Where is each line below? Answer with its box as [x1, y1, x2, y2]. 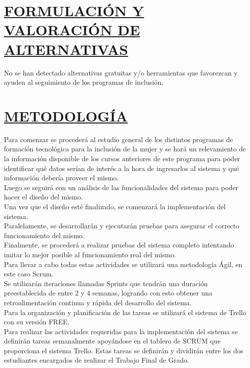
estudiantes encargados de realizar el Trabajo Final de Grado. [4, 355, 189, 365]
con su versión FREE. [4, 317, 70, 327]
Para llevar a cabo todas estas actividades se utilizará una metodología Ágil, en [4, 259, 243, 269]
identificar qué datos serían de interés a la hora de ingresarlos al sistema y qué [4, 163, 239, 173]
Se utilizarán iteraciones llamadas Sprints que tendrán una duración [4, 278, 208, 288]
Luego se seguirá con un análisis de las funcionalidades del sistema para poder [4, 182, 239, 192]
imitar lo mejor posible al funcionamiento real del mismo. [4, 249, 176, 259]
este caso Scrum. [4, 269, 54, 279]
